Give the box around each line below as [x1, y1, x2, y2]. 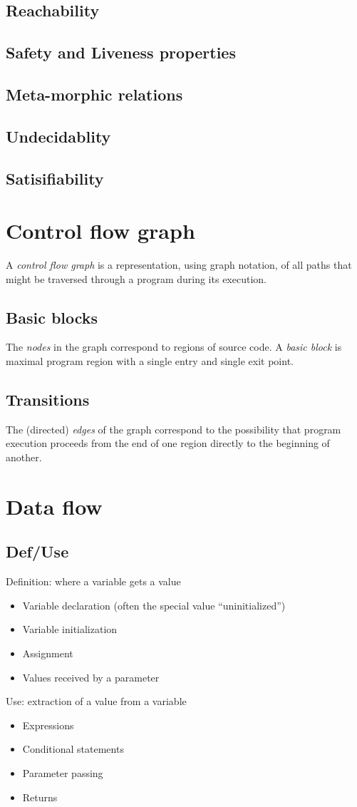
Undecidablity [6, 125, 111, 147]
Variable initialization [22, 622, 118, 637]
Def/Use [6, 540, 69, 562]
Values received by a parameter [22, 669, 160, 684]
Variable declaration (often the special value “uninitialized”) [22, 597, 286, 612]
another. [6, 450, 42, 464]
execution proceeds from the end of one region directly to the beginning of [6, 436, 330, 451]
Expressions [22, 717, 74, 732]
